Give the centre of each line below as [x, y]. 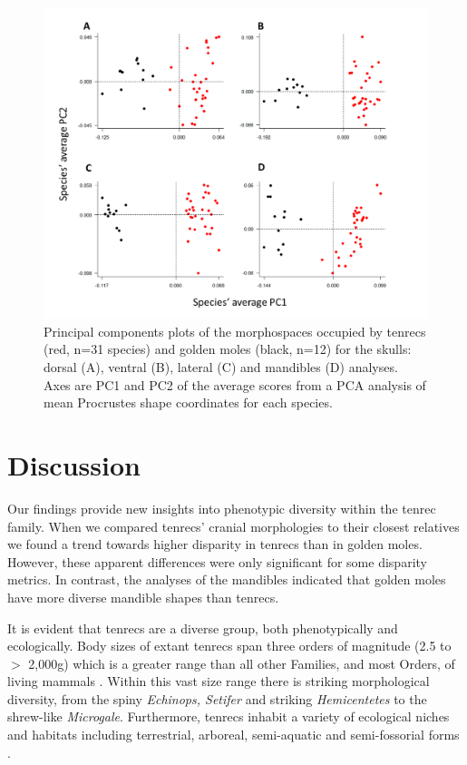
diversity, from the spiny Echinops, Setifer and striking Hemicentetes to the [217, 698]
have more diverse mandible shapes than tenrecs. [143, 597]
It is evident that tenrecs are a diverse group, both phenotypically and [203, 628]
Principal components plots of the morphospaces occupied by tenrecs [235, 331]
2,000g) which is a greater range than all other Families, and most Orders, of [242, 663]
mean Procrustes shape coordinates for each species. [188, 402]
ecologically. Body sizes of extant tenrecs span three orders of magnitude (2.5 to [229, 646]
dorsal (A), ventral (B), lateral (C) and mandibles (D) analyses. [221, 367]
